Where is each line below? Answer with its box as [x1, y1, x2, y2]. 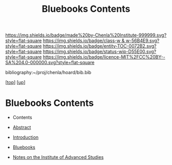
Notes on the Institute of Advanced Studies [12, 154, 104, 160]
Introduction [12, 134, 39, 140]
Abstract [12, 124, 31, 131]
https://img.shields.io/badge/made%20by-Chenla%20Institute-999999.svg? [5, 32, 167, 39]
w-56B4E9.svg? [125, 38, 160, 44]
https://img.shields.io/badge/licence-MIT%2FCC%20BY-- [42, 54, 165, 60]
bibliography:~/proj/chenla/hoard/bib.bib [5, 69, 92, 76]
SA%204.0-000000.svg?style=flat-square [5, 60, 95, 66]
